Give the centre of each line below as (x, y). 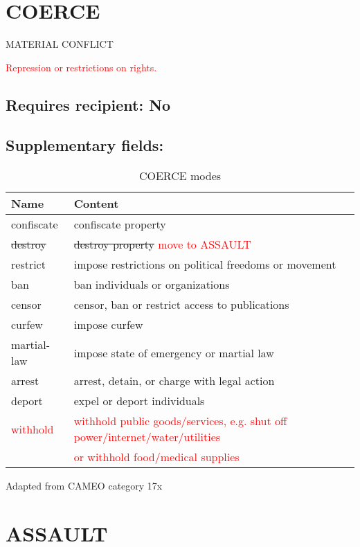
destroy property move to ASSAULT (162, 244)
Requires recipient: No (88, 104)
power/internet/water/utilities (147, 437)
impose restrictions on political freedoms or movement (205, 264)
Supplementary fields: (85, 145)
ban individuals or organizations (152, 285)
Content (96, 204)
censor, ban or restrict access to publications (181, 305)
